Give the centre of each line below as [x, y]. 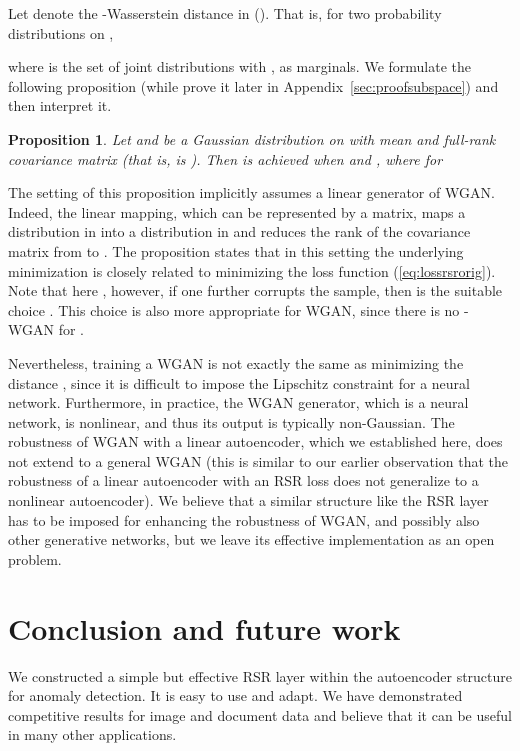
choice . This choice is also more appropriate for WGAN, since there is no [234, 309]
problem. [35, 558]
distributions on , [61, 32]
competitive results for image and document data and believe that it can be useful [260, 714]
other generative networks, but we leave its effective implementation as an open [251, 539]
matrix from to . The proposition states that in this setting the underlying [236, 250]
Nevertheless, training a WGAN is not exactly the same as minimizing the [236, 362]
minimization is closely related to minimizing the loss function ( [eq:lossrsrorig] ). [252, 270]
